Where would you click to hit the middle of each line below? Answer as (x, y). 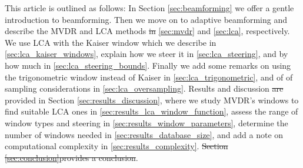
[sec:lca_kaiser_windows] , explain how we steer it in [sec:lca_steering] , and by (146, 54)
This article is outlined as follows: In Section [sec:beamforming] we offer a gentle (149, 8)
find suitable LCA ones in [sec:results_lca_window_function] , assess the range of (151, 111)
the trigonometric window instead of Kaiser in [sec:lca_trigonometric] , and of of (149, 77)
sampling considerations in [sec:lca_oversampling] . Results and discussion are (144, 88)
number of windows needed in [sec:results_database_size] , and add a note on (144, 134)
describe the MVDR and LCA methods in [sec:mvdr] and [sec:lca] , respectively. (147, 31)
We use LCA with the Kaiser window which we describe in (111, 42)
